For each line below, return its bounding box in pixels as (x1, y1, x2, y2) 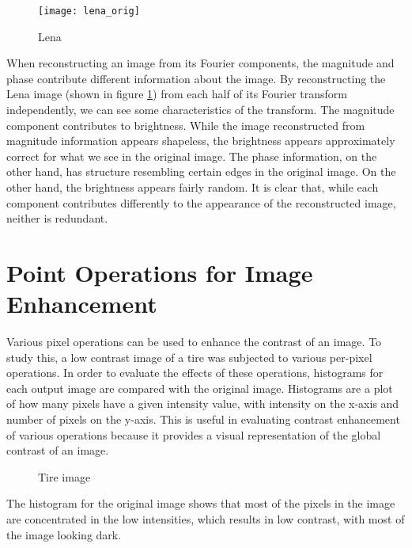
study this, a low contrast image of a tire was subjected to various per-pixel (6, 348, 372, 365)
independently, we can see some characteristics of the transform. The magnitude (6, 101, 395, 118)
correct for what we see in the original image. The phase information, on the (6, 147, 377, 164)
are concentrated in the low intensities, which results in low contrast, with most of (6, 511, 405, 527)
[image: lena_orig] (38, 6, 140, 17)
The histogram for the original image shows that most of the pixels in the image (6, 495, 395, 512)
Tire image (38, 468, 91, 485)
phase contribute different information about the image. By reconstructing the (6, 70, 386, 86)
